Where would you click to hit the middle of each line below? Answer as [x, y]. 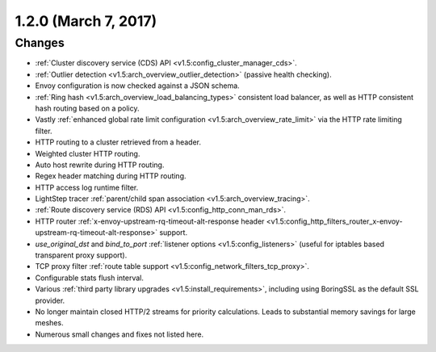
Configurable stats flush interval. [90, 278]
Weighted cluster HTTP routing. [88, 153]
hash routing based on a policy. [88, 108]
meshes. [49, 323]
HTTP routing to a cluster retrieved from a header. [118, 142]
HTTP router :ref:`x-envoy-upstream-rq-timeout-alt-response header [150, 221]
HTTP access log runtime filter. [87, 187]
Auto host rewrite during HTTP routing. [100, 165]
